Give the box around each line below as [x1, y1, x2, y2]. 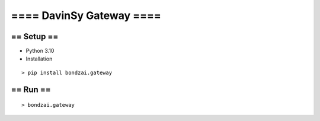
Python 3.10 [25, 47, 55, 55]
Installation [25, 55, 53, 62]
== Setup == [11, 31, 59, 42]
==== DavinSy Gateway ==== [11, 9, 161, 22]
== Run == [11, 84, 51, 94]
